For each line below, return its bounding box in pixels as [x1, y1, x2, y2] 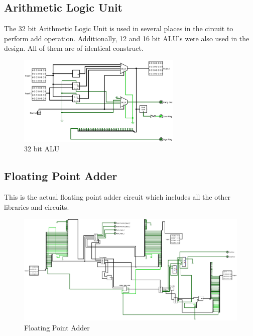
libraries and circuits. [4, 201, 69, 212]
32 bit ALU [24, 143, 60, 154]
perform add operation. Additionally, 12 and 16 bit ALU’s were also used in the [4, 33, 249, 43]
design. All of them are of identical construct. [4, 43, 144, 53]
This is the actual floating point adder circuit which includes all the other [4, 192, 231, 202]
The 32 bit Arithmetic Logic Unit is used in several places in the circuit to [4, 23, 233, 34]
